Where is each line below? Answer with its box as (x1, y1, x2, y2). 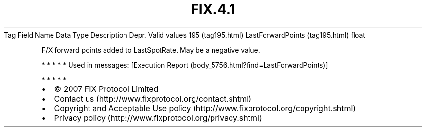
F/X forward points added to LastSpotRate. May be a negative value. (41, 45, 260, 54)
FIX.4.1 (191, 1, 235, 17)
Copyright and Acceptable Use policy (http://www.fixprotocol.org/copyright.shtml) (54, 103, 356, 113)
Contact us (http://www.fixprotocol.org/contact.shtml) (54, 93, 252, 103)
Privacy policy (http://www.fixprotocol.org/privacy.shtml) (54, 113, 262, 123)
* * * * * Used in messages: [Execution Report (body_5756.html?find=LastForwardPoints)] (41, 60, 328, 69)
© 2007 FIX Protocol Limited (54, 84, 159, 94)
